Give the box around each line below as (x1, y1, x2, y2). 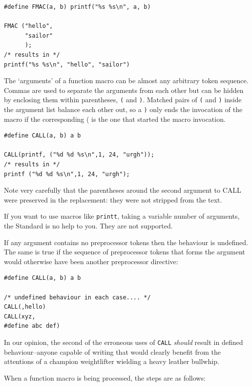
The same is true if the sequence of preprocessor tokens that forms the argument (4, 247, 245, 257)
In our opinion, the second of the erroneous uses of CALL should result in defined (4, 337, 243, 347)
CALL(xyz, (4, 313, 36, 320)
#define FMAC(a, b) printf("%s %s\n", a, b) (4, 3, 151, 10)
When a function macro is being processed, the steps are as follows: (4, 372, 206, 383)
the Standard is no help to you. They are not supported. (4, 221, 173, 231)
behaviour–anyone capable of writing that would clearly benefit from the (4, 346, 221, 357)
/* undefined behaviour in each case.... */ (4, 294, 151, 301)
